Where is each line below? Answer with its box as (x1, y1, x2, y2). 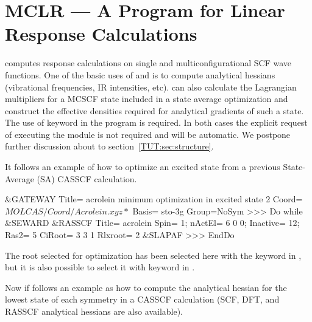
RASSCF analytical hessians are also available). (5, 305, 183, 317)
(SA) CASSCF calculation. (37, 172, 137, 185)
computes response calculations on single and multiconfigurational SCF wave (5, 57, 292, 69)
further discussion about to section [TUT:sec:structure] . (5, 140, 214, 152)
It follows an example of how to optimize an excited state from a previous (5, 160, 280, 173)
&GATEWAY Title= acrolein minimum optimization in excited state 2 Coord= (5, 193, 303, 205)
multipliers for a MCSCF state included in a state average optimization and (5, 92, 288, 105)
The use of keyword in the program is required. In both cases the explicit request (5, 116, 308, 129)
